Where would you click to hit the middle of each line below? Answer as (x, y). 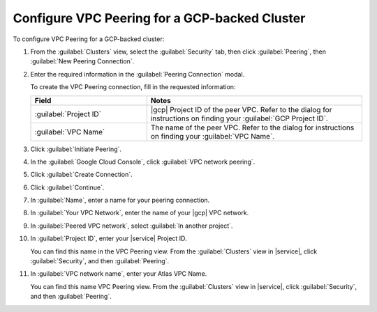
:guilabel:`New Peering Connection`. (82, 61)
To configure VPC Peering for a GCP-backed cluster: (89, 39)
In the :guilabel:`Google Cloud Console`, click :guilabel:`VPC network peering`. (143, 162)
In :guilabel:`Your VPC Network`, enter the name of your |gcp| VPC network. (140, 213)
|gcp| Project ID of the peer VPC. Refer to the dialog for (241, 109)
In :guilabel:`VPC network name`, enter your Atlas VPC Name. (119, 274)
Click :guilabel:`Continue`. (67, 187)
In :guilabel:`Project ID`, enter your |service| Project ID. (109, 239)
